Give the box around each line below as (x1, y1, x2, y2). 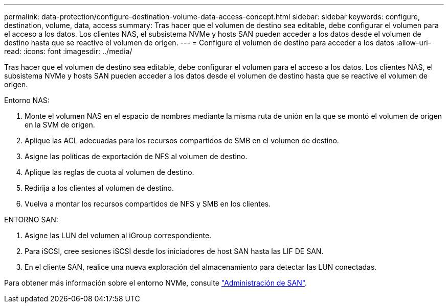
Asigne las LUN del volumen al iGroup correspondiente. (25, 231, 212, 240)
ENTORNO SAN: (4, 215, 58, 224)
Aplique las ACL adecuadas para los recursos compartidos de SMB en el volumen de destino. (25, 136, 339, 145)
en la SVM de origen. (25, 120, 95, 129)
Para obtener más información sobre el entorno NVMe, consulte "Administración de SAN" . (4, 278, 307, 287)
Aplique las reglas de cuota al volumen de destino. (25, 168, 194, 176)
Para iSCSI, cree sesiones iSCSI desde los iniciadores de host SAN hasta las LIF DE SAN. (25, 247, 324, 255)
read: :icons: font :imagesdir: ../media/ (4, 47, 132, 56)
